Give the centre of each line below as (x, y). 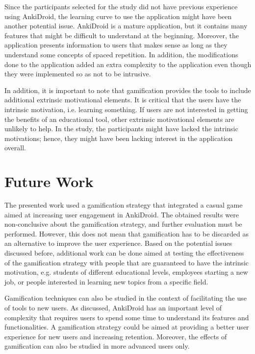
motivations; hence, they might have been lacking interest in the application (119, 138)
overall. (15, 148)
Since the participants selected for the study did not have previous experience (121, 6)
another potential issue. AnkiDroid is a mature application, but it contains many (126, 26)
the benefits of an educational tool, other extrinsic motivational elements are (119, 119)
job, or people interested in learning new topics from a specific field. (106, 281)
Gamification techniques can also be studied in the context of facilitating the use (126, 298)
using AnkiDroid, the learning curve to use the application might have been (118, 16)
